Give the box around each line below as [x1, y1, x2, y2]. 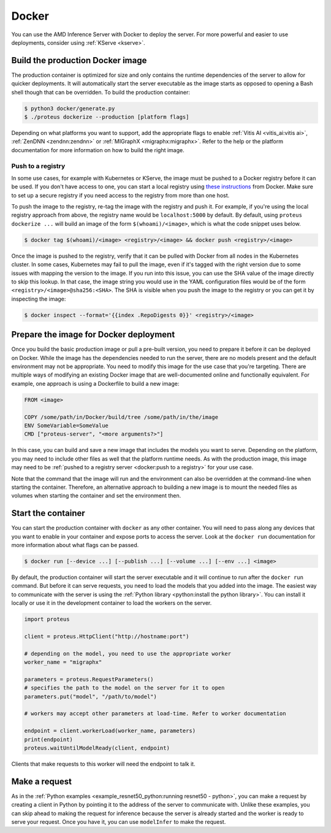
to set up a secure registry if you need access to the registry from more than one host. [11, 191, 230, 199]
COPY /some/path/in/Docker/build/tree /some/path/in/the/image [24, 413, 219, 420]
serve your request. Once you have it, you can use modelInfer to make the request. [11, 818, 226, 826]
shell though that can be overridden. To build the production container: [11, 88, 190, 96]
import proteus [24, 616, 70, 623]
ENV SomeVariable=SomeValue [24, 422, 108, 429]
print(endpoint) [24, 736, 74, 743]
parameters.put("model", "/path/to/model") [24, 693, 158, 700]
